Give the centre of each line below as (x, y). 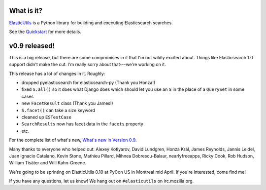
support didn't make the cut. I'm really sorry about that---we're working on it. (87, 65)
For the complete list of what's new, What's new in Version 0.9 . (73, 140)
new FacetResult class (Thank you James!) (67, 103)
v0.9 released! (32, 46)
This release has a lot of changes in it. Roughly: (57, 74)
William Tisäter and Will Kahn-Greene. (48, 163)
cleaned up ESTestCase (46, 117)
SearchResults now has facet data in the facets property (83, 124)
